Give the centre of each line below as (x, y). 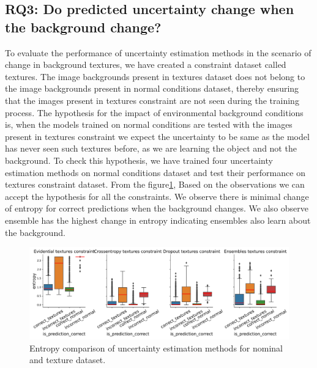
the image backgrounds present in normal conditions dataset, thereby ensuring (152, 88)
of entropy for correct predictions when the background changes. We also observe (157, 208)
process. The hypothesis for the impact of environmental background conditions (154, 112)
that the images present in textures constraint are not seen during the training (152, 100)
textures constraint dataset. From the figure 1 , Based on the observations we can (155, 184)
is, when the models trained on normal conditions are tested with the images (149, 124)
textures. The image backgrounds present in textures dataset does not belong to (155, 76)
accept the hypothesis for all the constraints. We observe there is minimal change (157, 196)
